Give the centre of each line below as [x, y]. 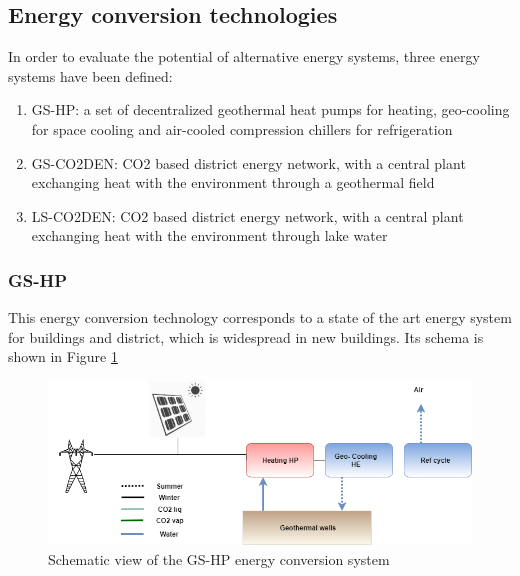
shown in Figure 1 [63, 356]
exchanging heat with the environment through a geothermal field [233, 182]
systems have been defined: [90, 75]
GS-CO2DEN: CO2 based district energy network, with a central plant [248, 162]
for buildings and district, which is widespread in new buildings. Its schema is [246, 336]
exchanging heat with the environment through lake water [209, 235]
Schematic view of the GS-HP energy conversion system [219, 558]
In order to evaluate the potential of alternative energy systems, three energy [244, 56]
